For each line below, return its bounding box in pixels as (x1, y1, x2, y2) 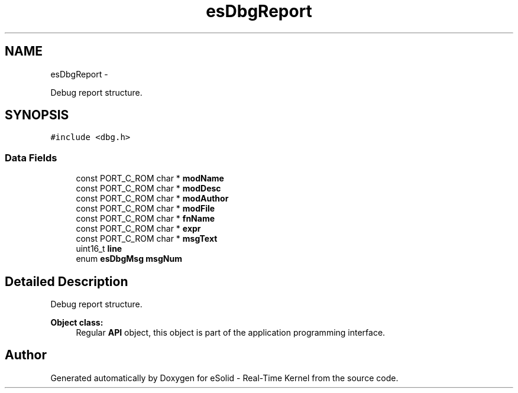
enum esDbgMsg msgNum (76, 254, 182, 264)
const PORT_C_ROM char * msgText (76, 233, 218, 244)
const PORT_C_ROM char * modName (76, 173, 224, 184)
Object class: (50, 317, 103, 328)
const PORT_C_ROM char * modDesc (76, 183, 221, 194)
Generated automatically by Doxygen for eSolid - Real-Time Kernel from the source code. (50, 372, 399, 383)
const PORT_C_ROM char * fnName (76, 213, 215, 224)
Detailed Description (5, 274, 128, 289)
